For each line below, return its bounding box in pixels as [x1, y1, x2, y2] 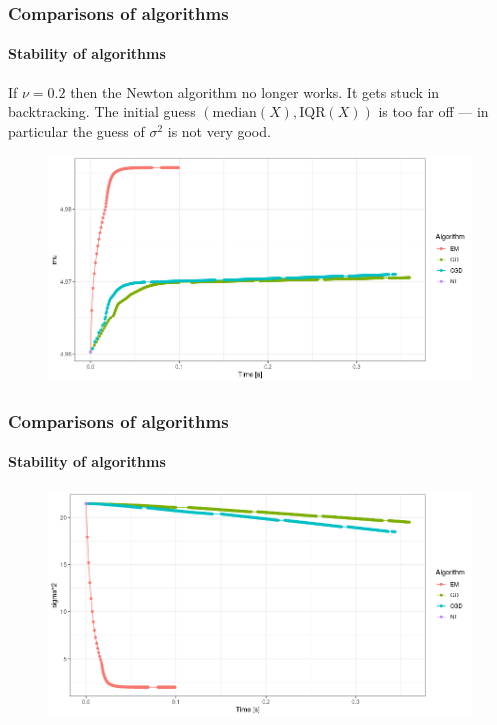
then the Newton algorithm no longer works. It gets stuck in [70, 81, 440, 102]
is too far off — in [378, 101, 489, 122]
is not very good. [167, 120, 271, 141]
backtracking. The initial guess [8, 101, 196, 122]
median [212, 106, 257, 121]
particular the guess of [8, 120, 145, 141]
